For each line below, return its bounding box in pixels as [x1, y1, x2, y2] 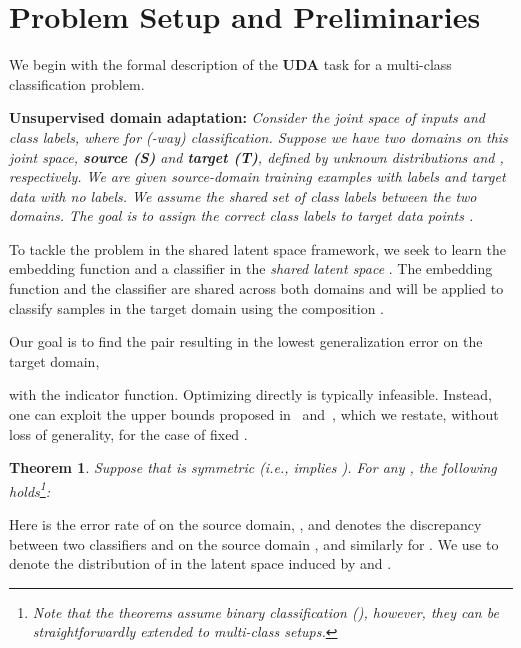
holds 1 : [9, 477, 51, 501]
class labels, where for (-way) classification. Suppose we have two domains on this [9, 126, 508, 147]
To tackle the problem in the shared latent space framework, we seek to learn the [9, 238, 506, 259]
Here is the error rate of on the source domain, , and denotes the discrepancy [9, 514, 482, 535]
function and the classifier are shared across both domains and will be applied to [9, 278, 504, 299]
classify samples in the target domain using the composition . [9, 297, 384, 318]
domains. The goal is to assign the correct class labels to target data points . [9, 205, 474, 226]
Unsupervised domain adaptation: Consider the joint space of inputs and [9, 107, 486, 128]
